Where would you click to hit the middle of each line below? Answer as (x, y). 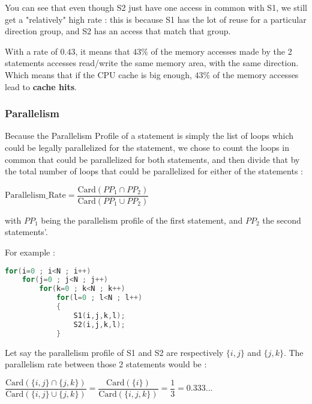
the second (282, 220)
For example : (30, 252)
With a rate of (31, 51)
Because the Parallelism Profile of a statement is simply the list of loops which (149, 136)
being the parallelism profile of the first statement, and (142, 220)
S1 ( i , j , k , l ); (99, 315)
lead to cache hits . (41, 86)
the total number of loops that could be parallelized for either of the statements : (154, 171)
